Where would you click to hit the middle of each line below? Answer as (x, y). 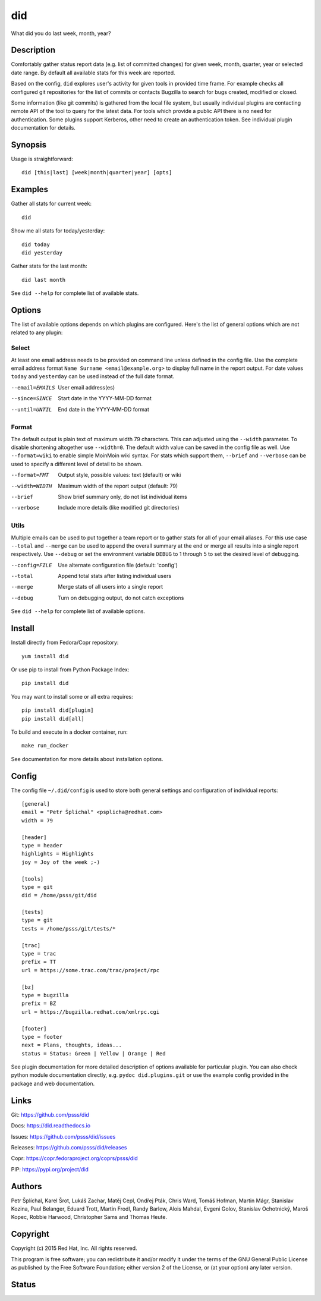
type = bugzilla (45, 995)
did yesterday (42, 252)
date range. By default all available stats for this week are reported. (93, 73)
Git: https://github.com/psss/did (50, 1114)
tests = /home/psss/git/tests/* (69, 928)
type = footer (42, 1037)
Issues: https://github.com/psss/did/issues (63, 1136)
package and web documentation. (53, 1083)
